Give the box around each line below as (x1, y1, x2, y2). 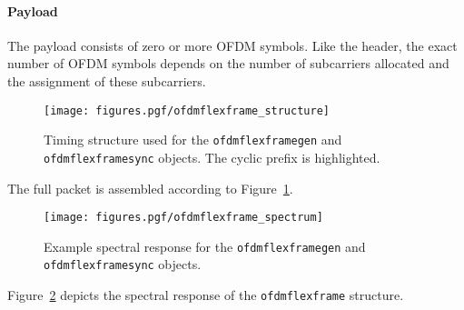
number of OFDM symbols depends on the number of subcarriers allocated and (7, 54, 449, 73)
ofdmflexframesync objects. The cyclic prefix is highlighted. (44, 147, 380, 166)
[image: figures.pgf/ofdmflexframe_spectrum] (44, 211, 323, 225)
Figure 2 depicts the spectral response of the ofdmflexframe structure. (7, 285, 404, 305)
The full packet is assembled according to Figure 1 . (7, 178, 293, 197)
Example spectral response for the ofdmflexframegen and (44, 236, 366, 255)
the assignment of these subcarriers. (7, 71, 206, 90)
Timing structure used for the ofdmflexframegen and (44, 130, 342, 149)
